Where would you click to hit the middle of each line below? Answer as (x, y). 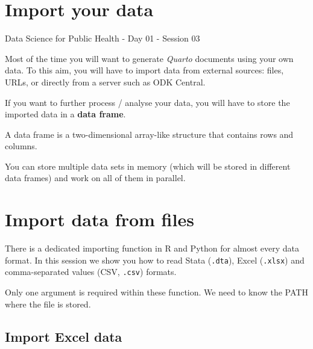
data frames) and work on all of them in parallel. (95, 178)
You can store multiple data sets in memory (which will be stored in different (148, 166)
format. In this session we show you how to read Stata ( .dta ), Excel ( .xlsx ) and (155, 260)
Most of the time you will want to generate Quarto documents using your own (149, 58)
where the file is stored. (48, 304)
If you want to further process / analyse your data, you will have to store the (147, 102)
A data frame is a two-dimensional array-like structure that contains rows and (149, 134)
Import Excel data (64, 336)
